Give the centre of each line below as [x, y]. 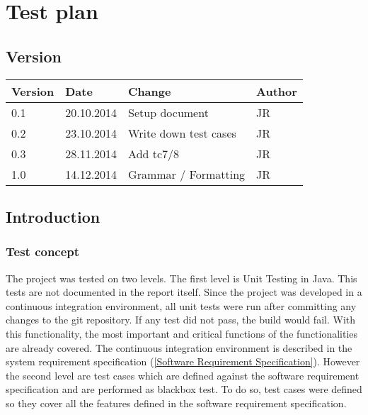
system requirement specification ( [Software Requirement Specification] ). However [183, 361]
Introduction [53, 216]
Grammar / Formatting [187, 174]
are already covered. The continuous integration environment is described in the [179, 347]
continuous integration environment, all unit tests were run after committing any [181, 305]
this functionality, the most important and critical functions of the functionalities [182, 333]
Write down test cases [182, 133]
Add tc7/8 [154, 153]
